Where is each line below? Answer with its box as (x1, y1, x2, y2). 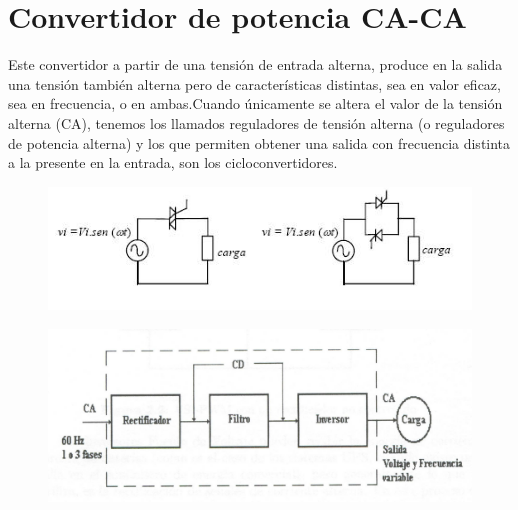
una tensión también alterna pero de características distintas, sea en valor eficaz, (8, 73, 501, 94)
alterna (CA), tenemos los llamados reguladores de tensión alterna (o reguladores (8, 112, 505, 133)
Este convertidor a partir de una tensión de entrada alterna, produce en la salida (8, 54, 503, 75)
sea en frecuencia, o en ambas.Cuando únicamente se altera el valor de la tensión (8, 93, 503, 114)
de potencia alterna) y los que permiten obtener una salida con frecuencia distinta (8, 132, 511, 153)
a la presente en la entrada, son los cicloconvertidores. (8, 152, 338, 173)
